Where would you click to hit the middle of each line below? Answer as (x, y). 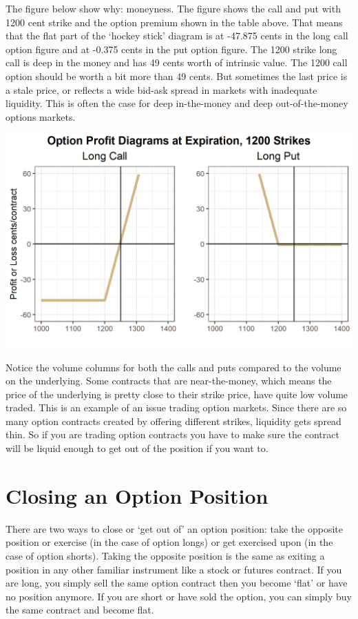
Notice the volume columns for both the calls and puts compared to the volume (173, 367)
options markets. (41, 116)
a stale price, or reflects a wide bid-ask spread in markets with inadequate (161, 89)
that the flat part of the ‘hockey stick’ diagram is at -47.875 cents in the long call (177, 36)
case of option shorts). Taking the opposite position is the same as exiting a (165, 555)
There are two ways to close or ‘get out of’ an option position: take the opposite (174, 528)
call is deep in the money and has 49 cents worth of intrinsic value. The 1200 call (177, 62)
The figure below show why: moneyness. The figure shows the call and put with (173, 8)
